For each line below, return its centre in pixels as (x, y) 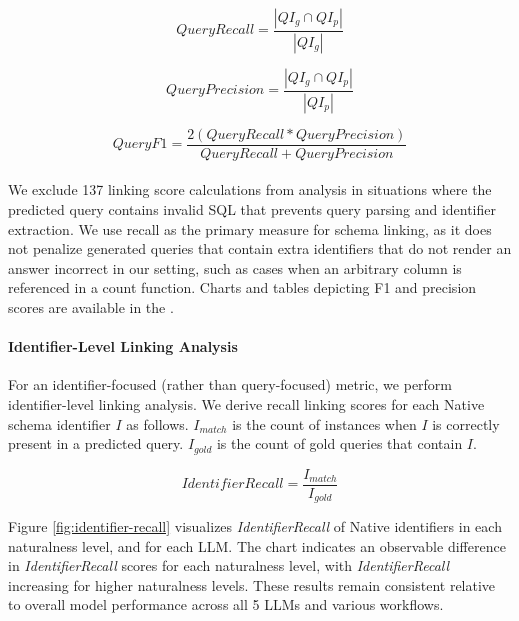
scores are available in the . (91, 306)
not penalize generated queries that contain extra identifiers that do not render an (260, 248)
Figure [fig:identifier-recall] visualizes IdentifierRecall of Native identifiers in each (255, 526)
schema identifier (59, 423)
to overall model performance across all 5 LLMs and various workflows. (226, 604)
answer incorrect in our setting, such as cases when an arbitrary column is (235, 267)
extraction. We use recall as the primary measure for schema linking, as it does (250, 228)
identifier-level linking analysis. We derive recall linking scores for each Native (246, 403)
